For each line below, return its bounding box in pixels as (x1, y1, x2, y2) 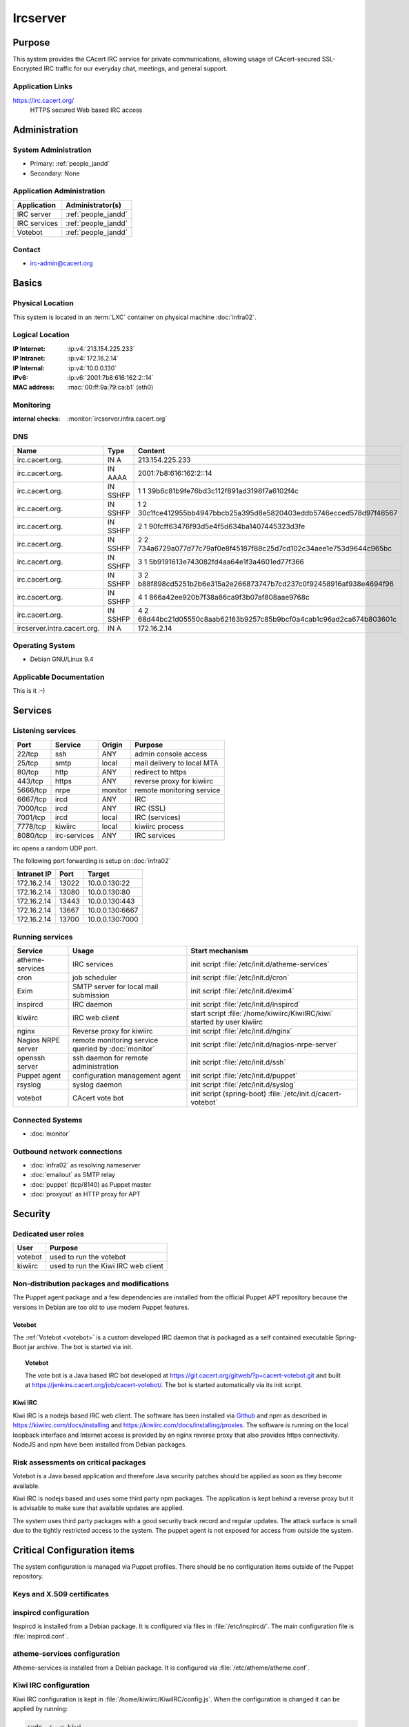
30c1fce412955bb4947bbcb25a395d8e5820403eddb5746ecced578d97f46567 (138, 508, 398, 517)
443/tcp (17, 776, 44, 785)
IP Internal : (12, 363, 45, 372)
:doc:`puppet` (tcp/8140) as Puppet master (30, 1180, 152, 1188)
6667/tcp (17, 794, 48, 804)
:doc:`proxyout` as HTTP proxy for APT (30, 1190, 141, 1199)
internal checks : (12, 414, 61, 423)
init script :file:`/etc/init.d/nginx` (190, 1027, 293, 1036)
